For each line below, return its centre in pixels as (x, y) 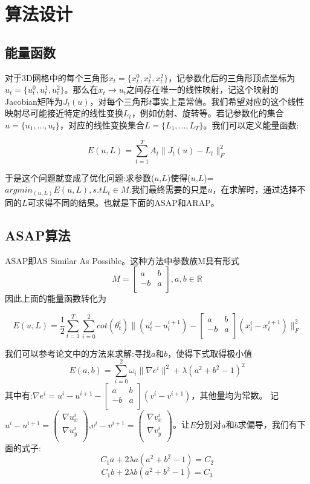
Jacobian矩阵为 (34, 101)
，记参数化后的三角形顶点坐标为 (232, 77)
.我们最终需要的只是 (168, 189)
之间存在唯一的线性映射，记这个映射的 (202, 89)
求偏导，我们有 (267, 424)
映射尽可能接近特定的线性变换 (64, 113)
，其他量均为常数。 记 (235, 395)
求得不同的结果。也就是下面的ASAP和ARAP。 (128, 202)
